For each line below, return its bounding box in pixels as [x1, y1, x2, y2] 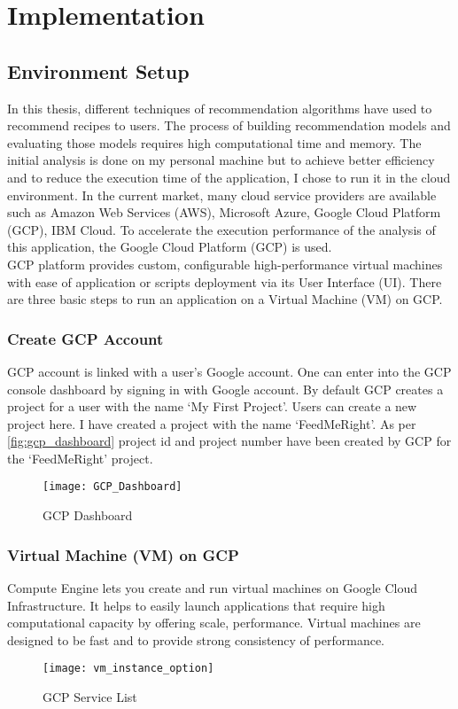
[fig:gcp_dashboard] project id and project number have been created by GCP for [7, 432, 452, 450]
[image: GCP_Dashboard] [43, 480, 182, 494]
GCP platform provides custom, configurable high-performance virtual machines [7, 254, 443, 273]
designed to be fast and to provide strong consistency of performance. [7, 630, 384, 649]
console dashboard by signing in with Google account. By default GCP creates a [7, 379, 444, 398]
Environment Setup [7, 57, 190, 84]
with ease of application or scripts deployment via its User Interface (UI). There [7, 272, 442, 291]
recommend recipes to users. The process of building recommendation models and [7, 116, 451, 135]
